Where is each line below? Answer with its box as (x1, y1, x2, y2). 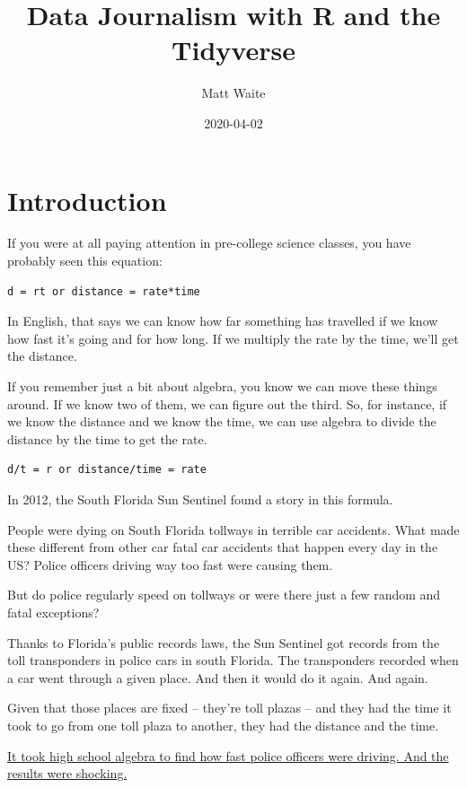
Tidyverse (172, 31, 295, 68)
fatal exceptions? (7, 602, 100, 621)
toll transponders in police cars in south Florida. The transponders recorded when (7, 651, 459, 670)
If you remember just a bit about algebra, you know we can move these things (7, 377, 437, 395)
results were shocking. (7, 764, 128, 783)
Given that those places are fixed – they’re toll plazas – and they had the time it (7, 698, 452, 717)
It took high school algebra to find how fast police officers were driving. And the (7, 746, 449, 765)
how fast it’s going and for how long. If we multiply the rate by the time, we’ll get (7, 328, 459, 347)
